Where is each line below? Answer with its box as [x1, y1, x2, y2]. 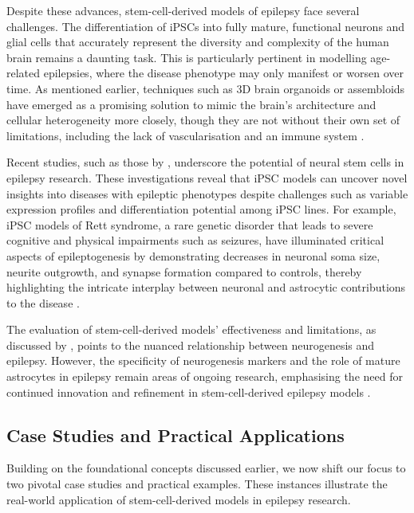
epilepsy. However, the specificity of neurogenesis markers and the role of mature [6, 352, 400, 369]
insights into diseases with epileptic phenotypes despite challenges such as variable [6, 185, 408, 202]
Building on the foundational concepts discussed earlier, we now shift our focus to [6, 460, 406, 476]
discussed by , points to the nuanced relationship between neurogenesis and [6, 336, 375, 353]
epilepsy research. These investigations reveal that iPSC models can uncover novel [6, 169, 408, 186]
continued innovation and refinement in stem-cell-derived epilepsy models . [6, 383, 371, 400]
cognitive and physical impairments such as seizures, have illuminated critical [6, 232, 384, 249]
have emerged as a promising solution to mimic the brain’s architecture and [6, 96, 377, 112]
